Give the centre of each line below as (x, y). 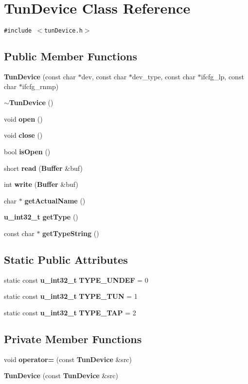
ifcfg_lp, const (222, 76)
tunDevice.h (63, 31)
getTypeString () (71, 233)
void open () (23, 119)
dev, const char (104, 76)
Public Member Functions (71, 56)
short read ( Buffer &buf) (43, 168)
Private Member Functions (73, 338)
